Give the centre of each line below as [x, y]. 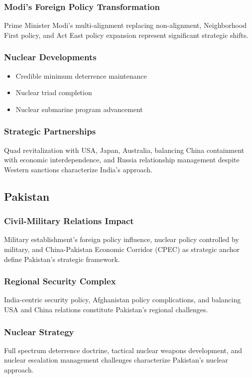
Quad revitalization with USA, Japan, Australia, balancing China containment [124, 150]
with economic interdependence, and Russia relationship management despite [122, 160]
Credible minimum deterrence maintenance [81, 75]
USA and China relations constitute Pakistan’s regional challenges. [106, 309]
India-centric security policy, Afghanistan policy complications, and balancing [123, 300]
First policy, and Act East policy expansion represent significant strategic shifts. [126, 35]
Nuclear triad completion [54, 92]
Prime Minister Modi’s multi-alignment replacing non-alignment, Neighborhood [126, 25]
